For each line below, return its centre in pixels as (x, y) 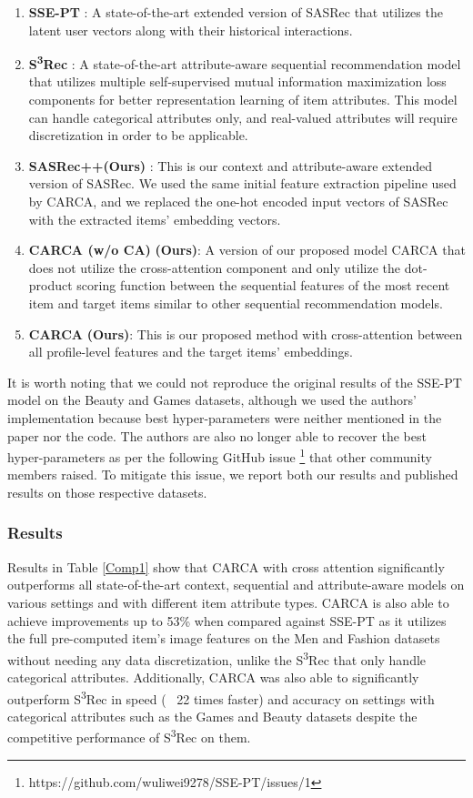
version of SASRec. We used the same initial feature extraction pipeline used (242, 183)
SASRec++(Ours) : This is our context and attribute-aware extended (230, 165)
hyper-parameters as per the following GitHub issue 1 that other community (220, 455)
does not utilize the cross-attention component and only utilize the (215, 267)
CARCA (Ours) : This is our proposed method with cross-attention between (246, 333)
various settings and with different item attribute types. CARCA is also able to (228, 602)
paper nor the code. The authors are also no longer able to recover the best (217, 435)
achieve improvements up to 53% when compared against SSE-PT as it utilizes (227, 620)
